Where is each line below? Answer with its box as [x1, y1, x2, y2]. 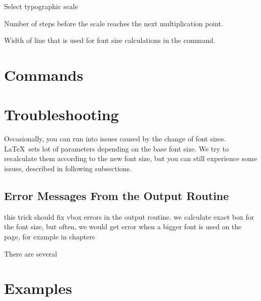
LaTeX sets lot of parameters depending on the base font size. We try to [4, 143, 229, 154]
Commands [4, 64, 84, 85]
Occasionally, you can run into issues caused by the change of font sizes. [4, 133, 226, 144]
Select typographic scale [4, 1, 78, 11]
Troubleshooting [4, 104, 119, 125]
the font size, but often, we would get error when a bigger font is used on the [4, 221, 242, 232]
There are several [4, 248, 57, 259]
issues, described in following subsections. [4, 163, 132, 174]
